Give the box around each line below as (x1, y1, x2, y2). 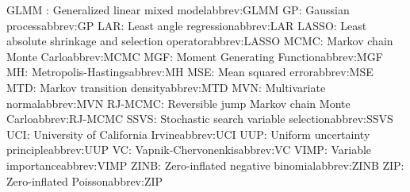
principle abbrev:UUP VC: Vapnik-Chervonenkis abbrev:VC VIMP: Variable (6, 141, 372, 158)
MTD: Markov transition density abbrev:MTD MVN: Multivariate (6, 79, 326, 95)
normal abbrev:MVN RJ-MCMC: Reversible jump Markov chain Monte (6, 94, 351, 111)
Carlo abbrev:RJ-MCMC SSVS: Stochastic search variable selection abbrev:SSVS (6, 110, 393, 127)
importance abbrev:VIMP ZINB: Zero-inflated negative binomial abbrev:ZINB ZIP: (6, 156, 404, 173)
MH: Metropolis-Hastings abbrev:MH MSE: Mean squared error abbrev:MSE (6, 63, 374, 80)
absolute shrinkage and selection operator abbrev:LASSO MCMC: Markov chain (6, 33, 393, 49)
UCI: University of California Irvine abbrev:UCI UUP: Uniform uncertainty (6, 125, 370, 142)
